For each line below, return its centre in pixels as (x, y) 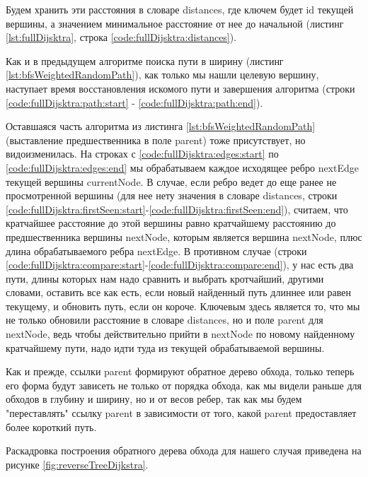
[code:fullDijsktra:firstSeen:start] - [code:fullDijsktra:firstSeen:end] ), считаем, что (177, 209)
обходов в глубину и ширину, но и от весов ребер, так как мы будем (154, 399)
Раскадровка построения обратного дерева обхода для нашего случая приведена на (184, 450)
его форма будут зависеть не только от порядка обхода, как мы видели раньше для (184, 385)
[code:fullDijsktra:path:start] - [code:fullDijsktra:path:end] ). (134, 102)
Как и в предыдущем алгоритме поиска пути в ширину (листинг (145, 60)
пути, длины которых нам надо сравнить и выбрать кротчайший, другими (165, 278)
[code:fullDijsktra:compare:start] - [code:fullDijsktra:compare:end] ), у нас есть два (180, 265)
